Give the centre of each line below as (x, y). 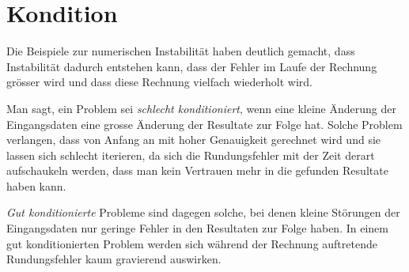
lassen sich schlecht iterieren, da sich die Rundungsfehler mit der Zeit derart (191, 155)
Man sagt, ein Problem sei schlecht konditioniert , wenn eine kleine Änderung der (201, 108)
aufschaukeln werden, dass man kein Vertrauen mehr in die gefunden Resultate (197, 170)
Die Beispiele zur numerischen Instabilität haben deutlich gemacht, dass (181, 51)
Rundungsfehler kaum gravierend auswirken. (114, 259)
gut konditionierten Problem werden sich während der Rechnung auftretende (192, 243)
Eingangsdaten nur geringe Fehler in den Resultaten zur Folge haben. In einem (197, 228)
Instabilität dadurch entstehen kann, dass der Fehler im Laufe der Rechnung (192, 66)
